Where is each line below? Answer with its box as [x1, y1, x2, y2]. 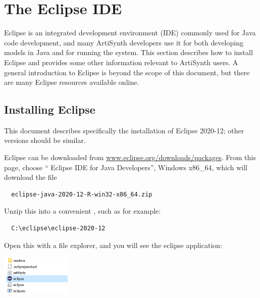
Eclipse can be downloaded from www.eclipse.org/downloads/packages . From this [4, 152, 256, 163]
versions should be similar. [4, 135, 86, 145]
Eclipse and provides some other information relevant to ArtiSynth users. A [4, 57, 238, 67]
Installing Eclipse [4, 102, 95, 117]
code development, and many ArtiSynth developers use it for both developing [4, 37, 243, 47]
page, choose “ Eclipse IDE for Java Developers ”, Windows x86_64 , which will [4, 162, 248, 172]
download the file [4, 172, 57, 182]
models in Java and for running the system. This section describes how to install [4, 47, 253, 58]
